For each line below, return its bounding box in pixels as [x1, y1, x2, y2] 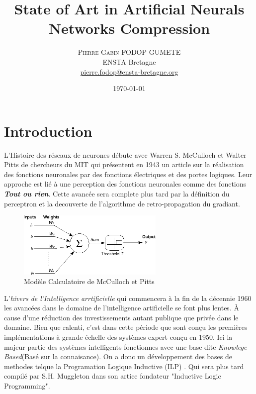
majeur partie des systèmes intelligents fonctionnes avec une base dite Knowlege [4, 341, 247, 352]
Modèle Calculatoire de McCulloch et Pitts [24, 276, 155, 287]
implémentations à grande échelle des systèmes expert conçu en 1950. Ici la [4, 332, 233, 342]
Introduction [4, 120, 92, 141]
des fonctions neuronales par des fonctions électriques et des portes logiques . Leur [4, 169, 253, 179]
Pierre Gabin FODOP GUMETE [78, 47, 181, 57]
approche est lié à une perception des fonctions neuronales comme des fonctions [4, 179, 247, 189]
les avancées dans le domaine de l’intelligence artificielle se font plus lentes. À [4, 302, 239, 313]
